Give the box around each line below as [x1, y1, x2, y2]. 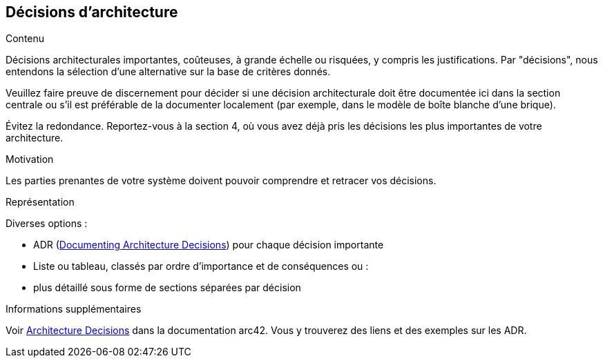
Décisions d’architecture [6, 3, 178, 21]
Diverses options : [6, 217, 88, 230]
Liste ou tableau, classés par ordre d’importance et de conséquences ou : [33, 260, 369, 273]
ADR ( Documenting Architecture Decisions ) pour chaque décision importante [33, 239, 384, 251]
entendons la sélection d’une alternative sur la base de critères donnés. [6, 66, 331, 78]
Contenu [6, 32, 45, 45]
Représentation [6, 196, 75, 208]
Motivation [6, 153, 54, 166]
